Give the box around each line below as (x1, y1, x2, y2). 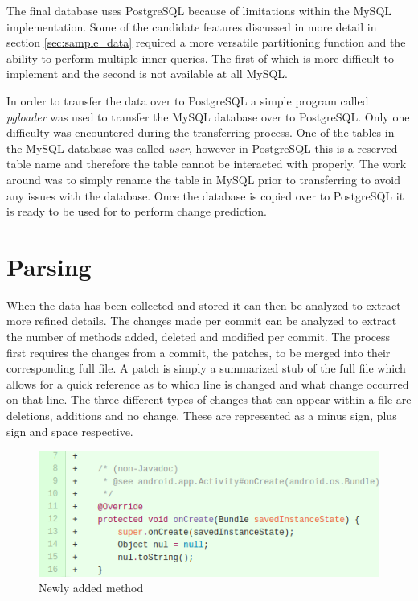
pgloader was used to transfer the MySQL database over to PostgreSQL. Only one (6, 108, 410, 125)
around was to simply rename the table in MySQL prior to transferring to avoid (6, 171, 400, 187)
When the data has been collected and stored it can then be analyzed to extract (6, 296, 401, 313)
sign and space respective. (6, 422, 133, 439)
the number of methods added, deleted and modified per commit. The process (6, 328, 391, 345)
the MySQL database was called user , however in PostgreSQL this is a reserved (6, 139, 398, 156)
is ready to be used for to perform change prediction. (6, 203, 267, 220)
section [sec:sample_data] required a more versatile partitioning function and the (6, 34, 406, 51)
